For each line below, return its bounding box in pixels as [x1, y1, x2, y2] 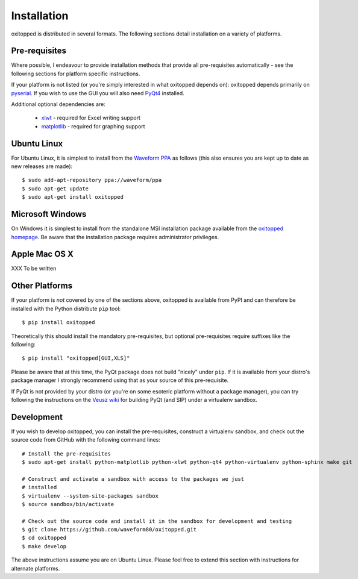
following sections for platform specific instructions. [11, 70, 140, 77]
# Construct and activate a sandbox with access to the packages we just [22, 475, 245, 482]
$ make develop [22, 543, 67, 549]
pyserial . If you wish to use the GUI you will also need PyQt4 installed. [11, 89, 185, 96]
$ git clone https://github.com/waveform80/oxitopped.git [22, 526, 197, 533]
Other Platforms [11, 281, 72, 291]
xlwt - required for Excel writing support [41, 114, 141, 122]
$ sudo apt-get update [22, 185, 89, 192]
